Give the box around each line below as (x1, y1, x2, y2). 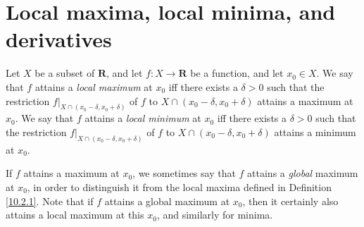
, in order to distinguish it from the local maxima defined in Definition (27, 180, 332, 194)
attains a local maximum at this (6, 207, 144, 222)
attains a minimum (274, 124, 356, 139)
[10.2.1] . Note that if (6, 193, 94, 208)
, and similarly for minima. (156, 207, 273, 222)
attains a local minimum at (84, 111, 201, 125)
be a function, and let (190, 66, 284, 80)
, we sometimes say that (132, 166, 236, 180)
